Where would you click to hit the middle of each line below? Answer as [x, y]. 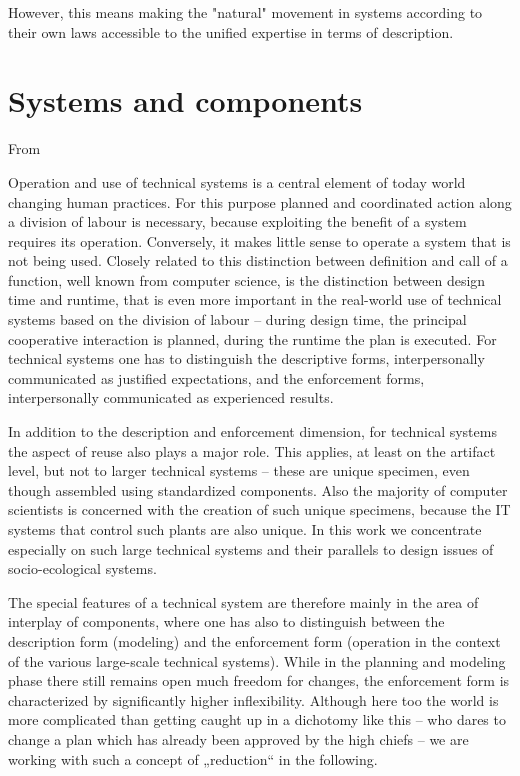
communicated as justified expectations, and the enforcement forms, [216, 377]
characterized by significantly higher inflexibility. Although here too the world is [253, 699]
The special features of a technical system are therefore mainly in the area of [243, 601]
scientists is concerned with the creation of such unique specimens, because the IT [259, 509]
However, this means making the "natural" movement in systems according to [245, 12]
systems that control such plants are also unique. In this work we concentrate [245, 529]
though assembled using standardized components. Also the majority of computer [258, 489]
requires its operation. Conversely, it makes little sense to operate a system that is [259, 240]
